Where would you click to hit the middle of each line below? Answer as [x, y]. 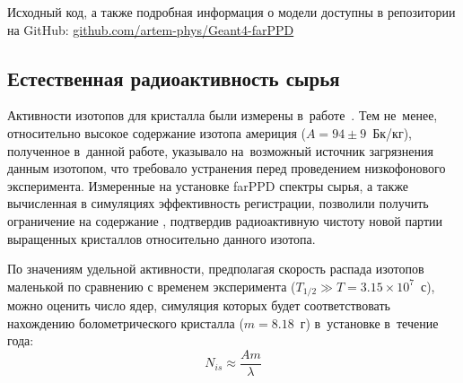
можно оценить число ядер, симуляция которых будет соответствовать [199, 305]
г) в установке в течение [369, 322]
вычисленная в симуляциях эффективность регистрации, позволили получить [218, 203]
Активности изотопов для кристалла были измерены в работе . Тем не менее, [223, 115]
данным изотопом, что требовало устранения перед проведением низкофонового [227, 168]
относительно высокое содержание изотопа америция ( [157, 132]
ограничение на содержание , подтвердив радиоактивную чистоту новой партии [225, 220]
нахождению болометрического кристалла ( [126, 322]
